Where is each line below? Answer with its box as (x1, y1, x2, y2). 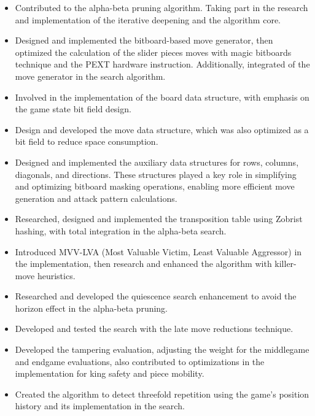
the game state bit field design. (15, 102, 131, 115)
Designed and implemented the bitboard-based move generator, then (15, 34, 273, 47)
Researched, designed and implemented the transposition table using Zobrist (15, 212, 303, 225)
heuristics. (37, 269, 76, 282)
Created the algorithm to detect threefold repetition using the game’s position (15, 387, 309, 400)
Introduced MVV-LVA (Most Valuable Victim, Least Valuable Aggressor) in (15, 245, 302, 258)
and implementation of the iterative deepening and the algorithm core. (15, 13, 281, 26)
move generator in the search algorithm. (15, 69, 166, 82)
